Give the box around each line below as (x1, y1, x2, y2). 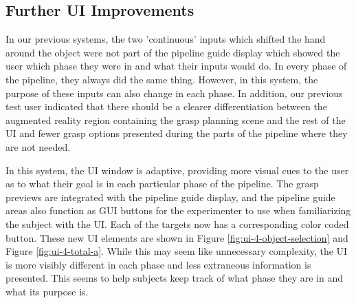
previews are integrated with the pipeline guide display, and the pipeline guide (5, 189, 335, 204)
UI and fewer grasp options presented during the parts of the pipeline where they (5, 126, 348, 140)
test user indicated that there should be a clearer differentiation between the (5, 99, 327, 114)
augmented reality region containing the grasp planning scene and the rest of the (5, 112, 346, 127)
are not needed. (5, 139, 71, 154)
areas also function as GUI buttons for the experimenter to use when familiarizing (5, 203, 351, 218)
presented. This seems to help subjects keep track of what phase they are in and (5, 271, 343, 285)
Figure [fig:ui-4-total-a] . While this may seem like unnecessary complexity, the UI (5, 244, 348, 258)
